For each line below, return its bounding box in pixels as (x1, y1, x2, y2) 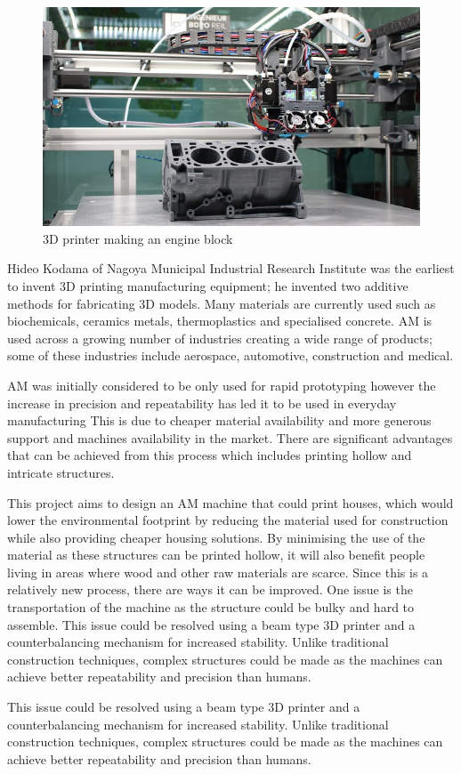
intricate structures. (7, 463, 115, 481)
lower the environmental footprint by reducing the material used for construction (7, 511, 449, 529)
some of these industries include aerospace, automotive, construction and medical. (7, 346, 454, 365)
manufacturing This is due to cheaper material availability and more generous (7, 411, 432, 430)
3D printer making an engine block (43, 229, 233, 247)
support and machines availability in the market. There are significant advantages (7, 428, 453, 447)
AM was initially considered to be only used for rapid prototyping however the (7, 375, 436, 394)
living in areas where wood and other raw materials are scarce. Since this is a (7, 562, 429, 581)
